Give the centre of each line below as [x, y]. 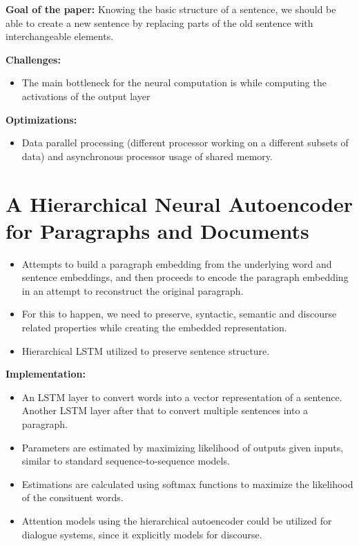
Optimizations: [41, 119]
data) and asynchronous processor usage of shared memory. [147, 156]
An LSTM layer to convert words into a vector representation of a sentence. [182, 397]
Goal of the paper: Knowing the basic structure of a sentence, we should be [171, 9]
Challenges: [33, 59]
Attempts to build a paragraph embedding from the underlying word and [177, 263]
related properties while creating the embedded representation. [154, 328]
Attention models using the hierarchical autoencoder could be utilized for [177, 520]
